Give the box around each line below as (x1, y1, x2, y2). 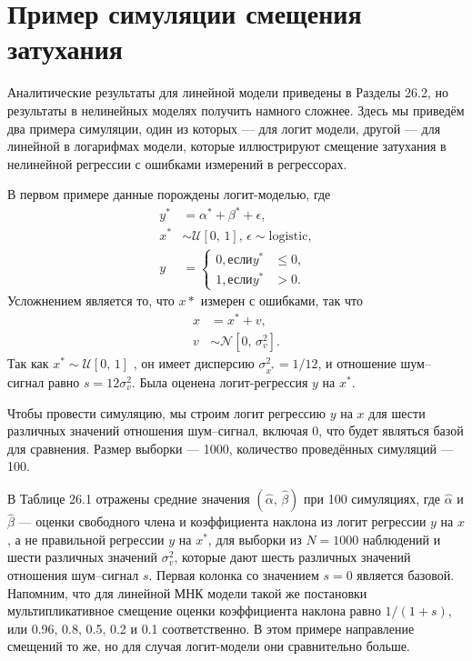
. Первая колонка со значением (148, 565, 319, 584)
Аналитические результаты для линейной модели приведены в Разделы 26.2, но (7, 83, 448, 102)
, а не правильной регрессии (7, 529, 165, 548)
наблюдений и (362, 529, 441, 548)
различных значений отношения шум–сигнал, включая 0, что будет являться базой (7, 421, 464, 440)
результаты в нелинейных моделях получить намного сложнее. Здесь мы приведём (7, 100, 465, 119)
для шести (368, 403, 426, 422)
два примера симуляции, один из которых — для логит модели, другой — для (7, 118, 441, 137)
